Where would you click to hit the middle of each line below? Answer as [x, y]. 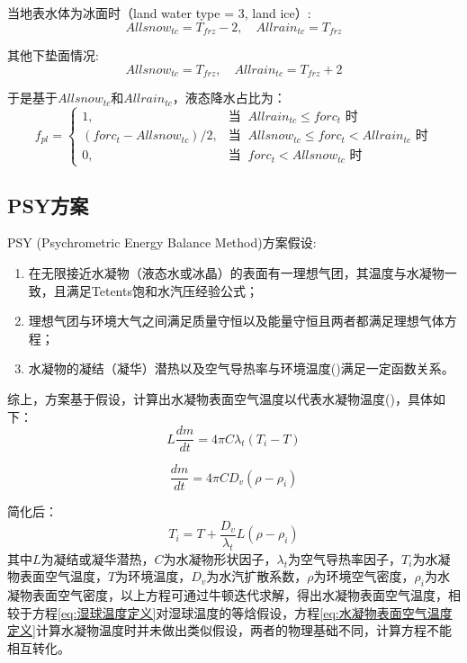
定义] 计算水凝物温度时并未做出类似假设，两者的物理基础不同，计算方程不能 [229, 630]
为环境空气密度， [364, 576]
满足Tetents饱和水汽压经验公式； [162, 290]
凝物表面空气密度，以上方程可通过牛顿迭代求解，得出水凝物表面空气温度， [228, 595]
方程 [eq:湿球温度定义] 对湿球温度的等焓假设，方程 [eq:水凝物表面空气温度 [242, 612]
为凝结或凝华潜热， [98, 558]
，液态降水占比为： [229, 98]
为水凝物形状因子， [220, 558]
